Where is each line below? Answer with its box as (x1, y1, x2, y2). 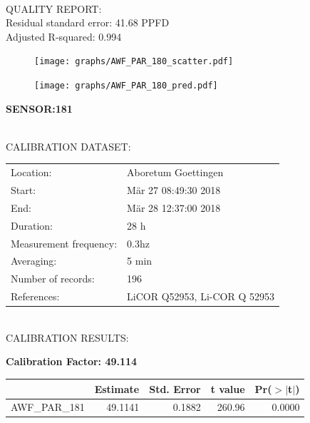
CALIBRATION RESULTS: (6, 330, 129, 345)
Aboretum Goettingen (127, 165, 224, 180)
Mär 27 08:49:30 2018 (127, 183, 221, 198)
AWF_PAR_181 (11, 399, 85, 414)
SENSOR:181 (6, 101, 73, 116)
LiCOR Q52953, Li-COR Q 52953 (127, 289, 274, 304)
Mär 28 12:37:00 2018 (127, 200, 221, 215)
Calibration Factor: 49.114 (6, 354, 138, 369)
